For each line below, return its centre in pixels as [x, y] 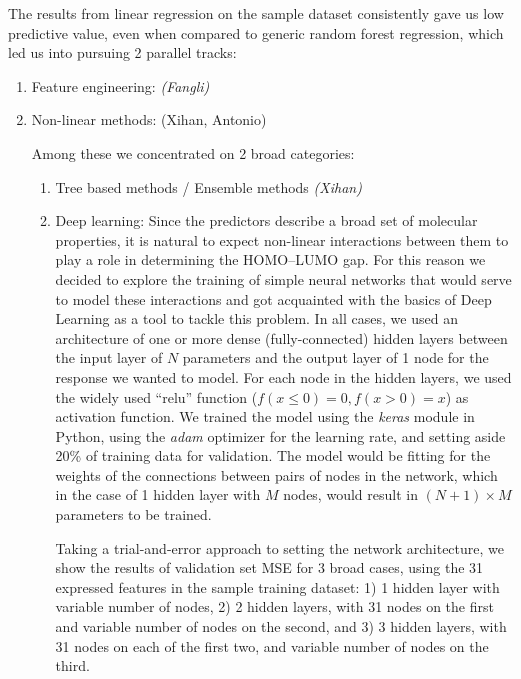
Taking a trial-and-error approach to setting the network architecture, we [279, 547]
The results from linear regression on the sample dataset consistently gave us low [256, 13]
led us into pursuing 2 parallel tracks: [122, 52]
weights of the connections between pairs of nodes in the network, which [276, 474]
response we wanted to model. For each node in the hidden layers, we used [283, 376]
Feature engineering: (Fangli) [120, 85]
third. [72, 665]
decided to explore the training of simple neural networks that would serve [283, 278]
